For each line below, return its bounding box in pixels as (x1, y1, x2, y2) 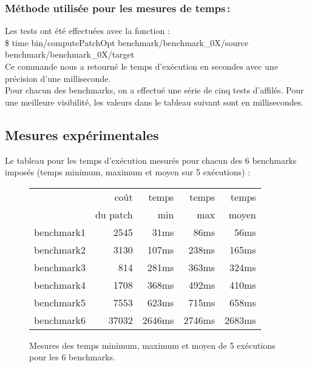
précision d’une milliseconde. (5, 72, 111, 84)
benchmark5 (34, 295, 86, 309)
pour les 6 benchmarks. (29, 351, 115, 363)
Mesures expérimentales (5, 125, 159, 144)
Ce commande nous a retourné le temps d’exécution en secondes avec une (5, 60, 278, 72)
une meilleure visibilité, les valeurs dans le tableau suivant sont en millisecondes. (5, 95, 304, 108)
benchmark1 (34, 224, 86, 239)
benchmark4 (34, 277, 86, 292)
